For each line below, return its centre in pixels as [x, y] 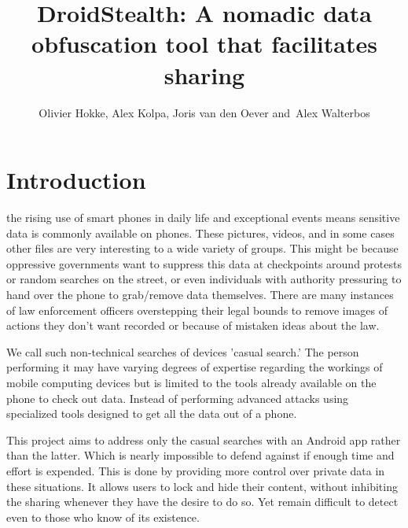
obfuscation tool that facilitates [204, 44]
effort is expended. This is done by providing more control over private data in [196, 470]
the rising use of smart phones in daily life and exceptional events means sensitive [203, 218]
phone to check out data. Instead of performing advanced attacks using [178, 398]
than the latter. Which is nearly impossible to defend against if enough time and [200, 455]
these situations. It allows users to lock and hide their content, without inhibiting [202, 486]
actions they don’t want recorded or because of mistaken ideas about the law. [193, 325]
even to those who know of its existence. [103, 517]
